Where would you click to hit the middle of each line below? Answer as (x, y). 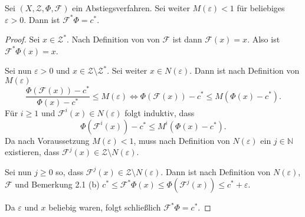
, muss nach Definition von (182, 140)
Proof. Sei (22, 39)
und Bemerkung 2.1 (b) (57, 184)
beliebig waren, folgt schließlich (105, 207)
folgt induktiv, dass (160, 112)
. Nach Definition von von (113, 39)
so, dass (70, 171)
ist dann (187, 39)
